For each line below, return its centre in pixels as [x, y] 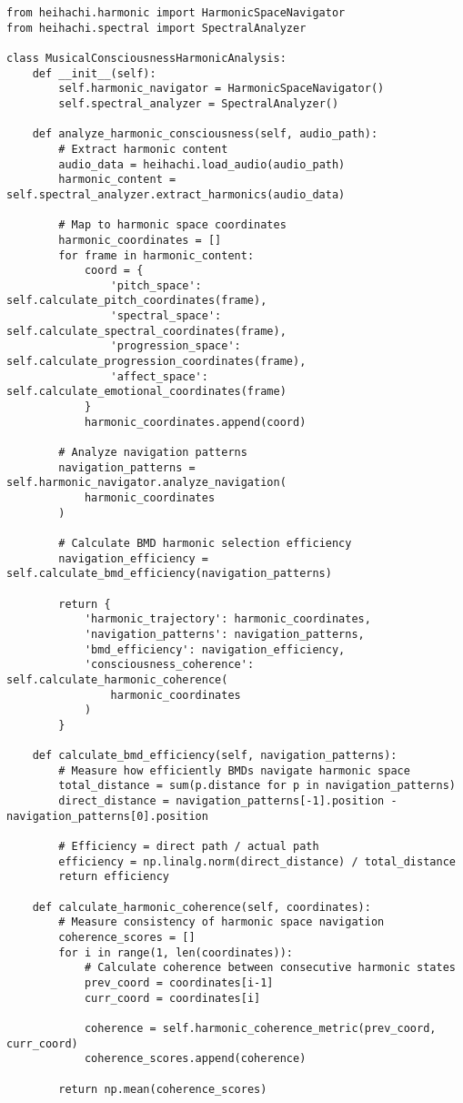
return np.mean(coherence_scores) [163, 1089]
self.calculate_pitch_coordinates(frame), [137, 301]
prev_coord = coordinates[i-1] [179, 983]
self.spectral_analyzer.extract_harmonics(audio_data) [176, 194]
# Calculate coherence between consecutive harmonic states [270, 968]
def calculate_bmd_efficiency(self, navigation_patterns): [215, 756]
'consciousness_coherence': [169, 665]
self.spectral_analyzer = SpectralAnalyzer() [199, 103]
